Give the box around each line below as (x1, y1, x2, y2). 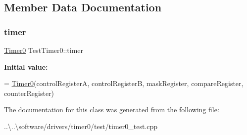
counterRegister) (4, 88, 54, 98)
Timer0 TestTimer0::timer (4, 45, 84, 55)
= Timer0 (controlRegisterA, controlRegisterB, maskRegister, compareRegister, (4, 78, 244, 89)
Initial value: (4, 61, 48, 72)
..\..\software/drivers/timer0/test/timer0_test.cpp (4, 121, 158, 131)
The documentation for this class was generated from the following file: (4, 104, 219, 115)
